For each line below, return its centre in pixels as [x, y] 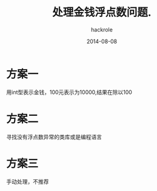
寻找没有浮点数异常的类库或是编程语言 [54, 136]
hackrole [102, 29]
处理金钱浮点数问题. [102, 12]
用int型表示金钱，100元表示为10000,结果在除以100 [69, 92]
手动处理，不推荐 [28, 181]
